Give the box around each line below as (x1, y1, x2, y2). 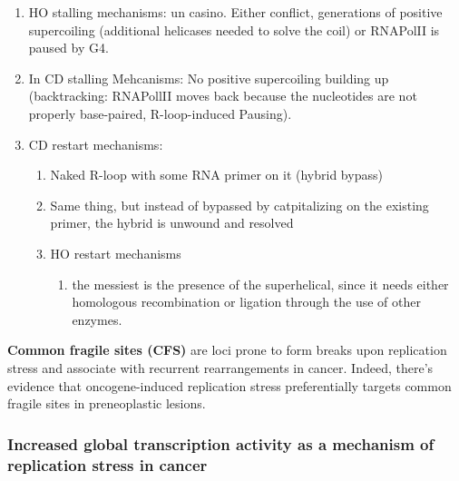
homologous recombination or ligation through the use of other (72, 292, 421, 311)
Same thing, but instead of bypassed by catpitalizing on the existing (50, 195, 429, 214)
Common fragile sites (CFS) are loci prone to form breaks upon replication (7, 340, 447, 359)
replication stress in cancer (7, 453, 208, 476)
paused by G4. (28, 38, 109, 57)
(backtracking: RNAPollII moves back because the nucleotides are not (28, 86, 417, 105)
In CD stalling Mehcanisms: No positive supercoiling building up (28, 68, 389, 87)
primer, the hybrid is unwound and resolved (50, 213, 294, 232)
